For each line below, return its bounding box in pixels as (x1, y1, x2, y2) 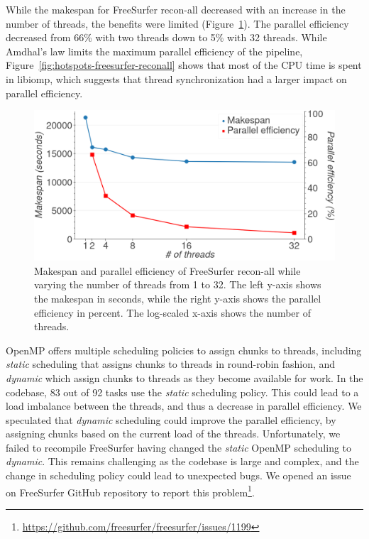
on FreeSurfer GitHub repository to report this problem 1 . (6, 482, 255, 499)
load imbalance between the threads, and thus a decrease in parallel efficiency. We (6, 398, 362, 413)
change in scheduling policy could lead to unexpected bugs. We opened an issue (6, 468, 351, 483)
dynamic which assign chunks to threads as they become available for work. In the (6, 370, 363, 385)
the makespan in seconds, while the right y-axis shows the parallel (34, 290, 321, 305)
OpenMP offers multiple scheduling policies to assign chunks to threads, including (6, 342, 362, 357)
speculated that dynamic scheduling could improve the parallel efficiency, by (6, 412, 336, 427)
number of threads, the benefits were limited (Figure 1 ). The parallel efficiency (6, 16, 349, 31)
